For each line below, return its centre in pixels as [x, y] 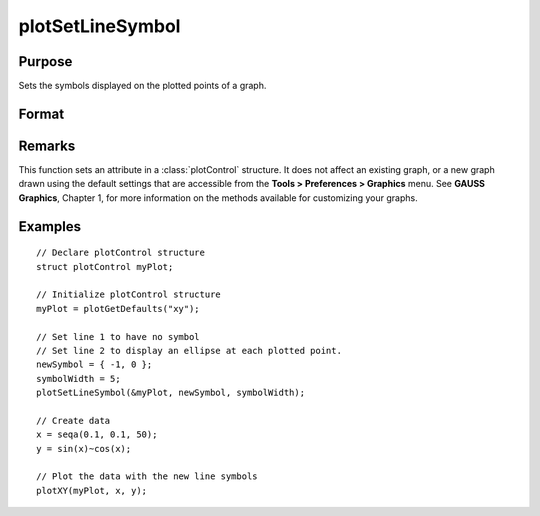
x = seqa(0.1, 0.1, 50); [97, 434]
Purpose [45, 61]
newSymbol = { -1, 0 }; [94, 364]
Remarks [47, 145]
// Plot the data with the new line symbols [147, 476]
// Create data [73, 420]
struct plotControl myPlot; [105, 266]
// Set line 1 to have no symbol [118, 336]
